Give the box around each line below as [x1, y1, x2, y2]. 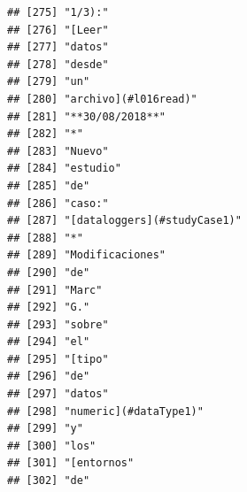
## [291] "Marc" [7, 283, 103, 296]
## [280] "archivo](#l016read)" [7, 92, 197, 105]
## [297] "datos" [7, 388, 109, 401]
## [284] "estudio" [7, 162, 121, 175]
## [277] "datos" [7, 41, 109, 54]
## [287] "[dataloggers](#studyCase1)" [7, 214, 242, 227]
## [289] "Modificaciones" [7, 249, 166, 262]
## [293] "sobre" [7, 318, 109, 331]
